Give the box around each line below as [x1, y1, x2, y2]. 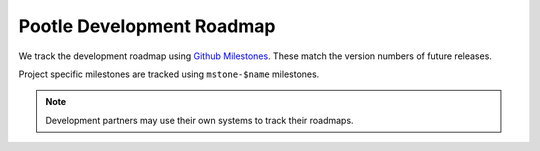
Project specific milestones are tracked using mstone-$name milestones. [18, 68, 320, 80]
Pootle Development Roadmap [18, 15, 276, 37]
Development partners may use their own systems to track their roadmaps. [45, 114, 354, 126]
